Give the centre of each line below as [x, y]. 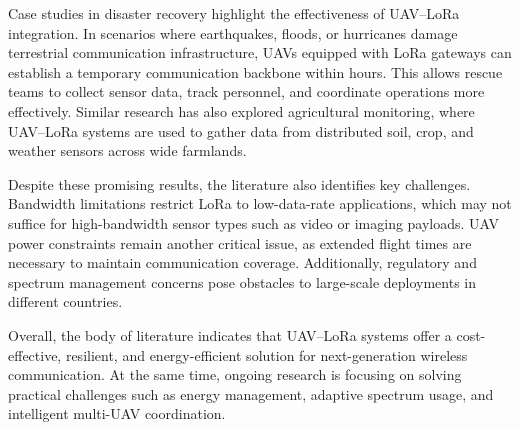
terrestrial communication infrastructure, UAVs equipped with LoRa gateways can [260, 52]
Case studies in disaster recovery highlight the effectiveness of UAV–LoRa [234, 13]
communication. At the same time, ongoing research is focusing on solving [235, 374]
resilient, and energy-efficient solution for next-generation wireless [266, 354]
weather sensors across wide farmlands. [127, 150]
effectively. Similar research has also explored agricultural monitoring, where [241, 110]
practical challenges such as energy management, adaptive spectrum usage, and [251, 393]
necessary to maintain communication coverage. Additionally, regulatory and [242, 262]
